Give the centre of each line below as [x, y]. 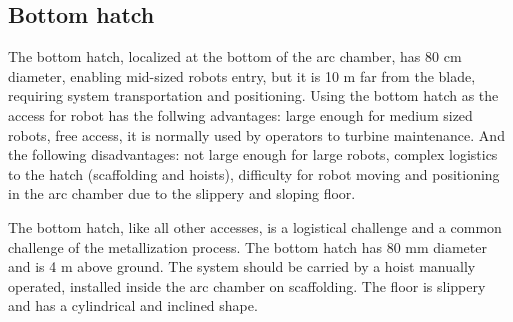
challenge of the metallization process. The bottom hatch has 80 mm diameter [247, 246]
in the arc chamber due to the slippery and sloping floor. [182, 193]
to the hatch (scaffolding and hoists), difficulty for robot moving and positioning [254, 173]
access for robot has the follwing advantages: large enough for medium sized [240, 114]
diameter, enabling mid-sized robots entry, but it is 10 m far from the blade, [242, 75]
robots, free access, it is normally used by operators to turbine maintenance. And [256, 134]
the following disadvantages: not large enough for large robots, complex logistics [253, 154]
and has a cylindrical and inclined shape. [133, 305]
